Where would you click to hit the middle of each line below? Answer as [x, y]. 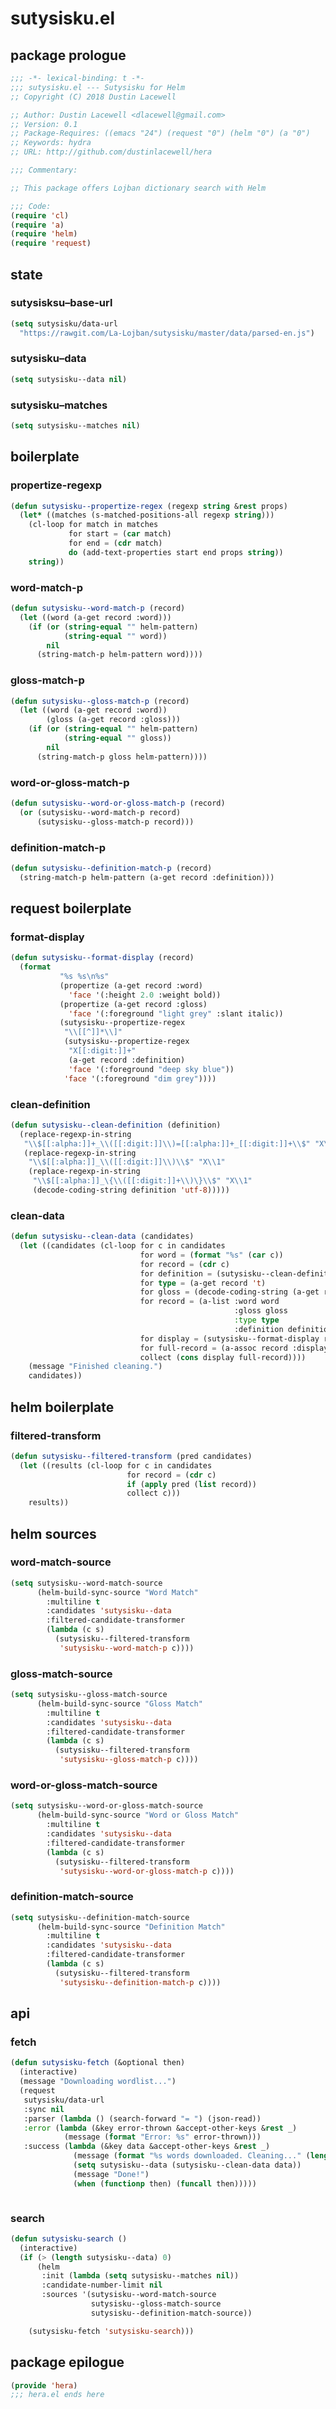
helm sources [53, 1533]
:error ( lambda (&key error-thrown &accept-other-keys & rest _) [160, 2128]
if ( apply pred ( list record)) [191, 1484]
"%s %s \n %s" [84, 977]
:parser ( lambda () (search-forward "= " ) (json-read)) [142, 2118]
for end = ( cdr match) [115, 543]
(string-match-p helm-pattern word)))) [119, 655]
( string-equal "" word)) [115, 636]
